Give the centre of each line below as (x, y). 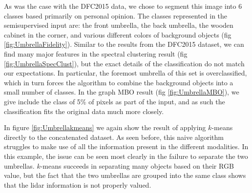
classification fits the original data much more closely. (84, 111)
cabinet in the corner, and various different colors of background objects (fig (118, 34)
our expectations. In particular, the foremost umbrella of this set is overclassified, (126, 73)
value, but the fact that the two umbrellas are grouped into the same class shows (125, 175)
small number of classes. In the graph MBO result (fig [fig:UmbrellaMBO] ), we (122, 92)
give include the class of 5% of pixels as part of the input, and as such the (115, 101)
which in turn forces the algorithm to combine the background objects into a (119, 82)
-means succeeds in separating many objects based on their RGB (137, 165)
